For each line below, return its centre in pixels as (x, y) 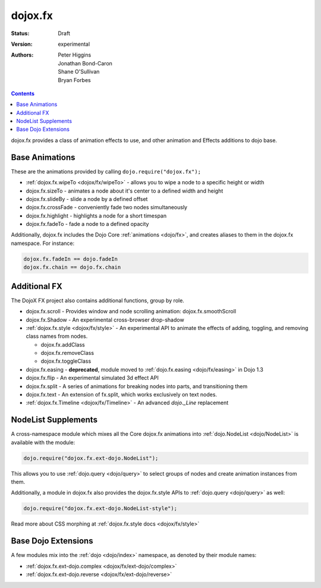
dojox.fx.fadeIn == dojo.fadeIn (71, 259)
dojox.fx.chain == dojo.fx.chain (72, 267)
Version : (22, 44)
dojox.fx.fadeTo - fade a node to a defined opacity (87, 224)
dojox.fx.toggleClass (66, 361)
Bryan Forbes (75, 80)
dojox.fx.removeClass (67, 353)
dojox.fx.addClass (63, 344)
